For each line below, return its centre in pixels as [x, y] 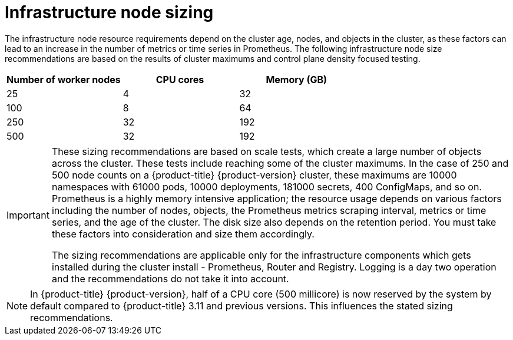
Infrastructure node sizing [109, 12]
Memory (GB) [297, 79]
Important [28, 215]
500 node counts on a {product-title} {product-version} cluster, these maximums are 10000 [254, 175]
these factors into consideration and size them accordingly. [183, 234]
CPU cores [180, 79]
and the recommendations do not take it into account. [170, 278]
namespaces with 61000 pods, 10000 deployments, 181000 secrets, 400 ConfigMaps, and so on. [267, 186]
